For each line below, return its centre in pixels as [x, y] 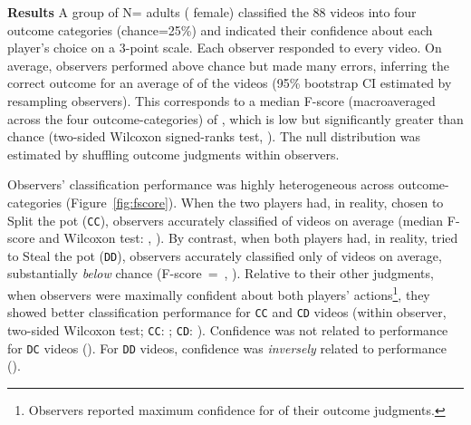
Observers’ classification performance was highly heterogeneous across [201, 184]
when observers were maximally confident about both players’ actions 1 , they [219, 293]
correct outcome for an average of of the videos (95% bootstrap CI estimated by [230, 83]
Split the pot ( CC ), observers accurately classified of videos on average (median [226, 220]
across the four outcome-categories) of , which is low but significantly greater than [235, 118]
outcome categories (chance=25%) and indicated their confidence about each [220, 29]
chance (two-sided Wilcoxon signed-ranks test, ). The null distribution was [214, 136]
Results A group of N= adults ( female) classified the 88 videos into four [212, 12]
